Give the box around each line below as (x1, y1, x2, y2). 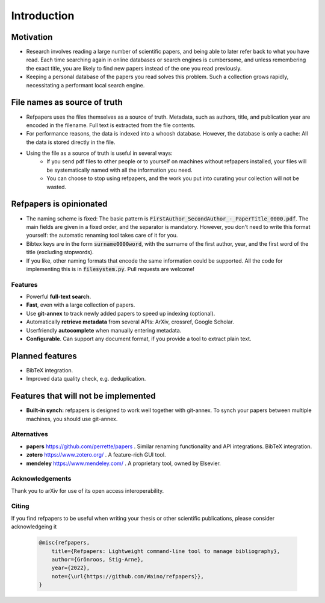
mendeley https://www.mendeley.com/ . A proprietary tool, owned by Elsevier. (26, 460, 221, 467)
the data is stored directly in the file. (26, 139, 116, 146)
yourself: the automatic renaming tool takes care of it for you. (26, 232, 178, 239)
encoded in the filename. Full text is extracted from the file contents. (26, 121, 196, 129)
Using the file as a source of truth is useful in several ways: (26, 149, 173, 157)
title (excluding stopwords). (26, 249, 94, 256)
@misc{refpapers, (39, 539, 90, 546)
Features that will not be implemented (11, 391, 156, 401)
